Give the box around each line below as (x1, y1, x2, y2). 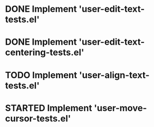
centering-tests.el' (5, 47, 84, 58)
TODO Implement (5, 69, 77, 81)
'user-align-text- (78, 69, 150, 81)
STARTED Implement (5, 102, 92, 114)
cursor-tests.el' (5, 113, 71, 124)
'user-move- (94, 102, 147, 114)
